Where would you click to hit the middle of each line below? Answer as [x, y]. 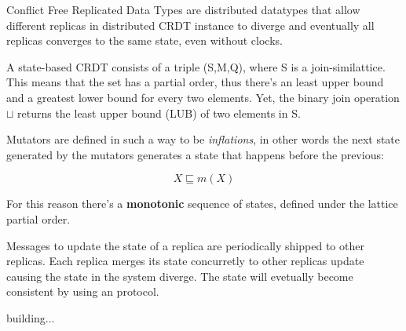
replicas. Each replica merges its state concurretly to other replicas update [185, 261]
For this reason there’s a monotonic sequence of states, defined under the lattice [202, 204]
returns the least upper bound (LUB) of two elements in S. [159, 113]
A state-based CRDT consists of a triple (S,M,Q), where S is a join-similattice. [196, 66]
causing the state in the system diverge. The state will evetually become [180, 276]
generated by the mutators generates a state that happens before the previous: [195, 154]
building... [31, 317]
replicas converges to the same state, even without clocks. [144, 40]
